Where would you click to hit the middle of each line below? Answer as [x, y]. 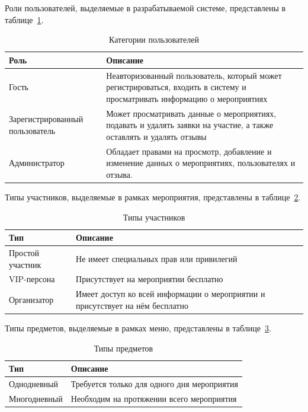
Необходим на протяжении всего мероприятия [154, 398]
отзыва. [119, 174]
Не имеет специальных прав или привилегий [157, 258]
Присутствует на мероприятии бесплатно [150, 279]
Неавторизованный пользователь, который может [194, 75]
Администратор [37, 163]
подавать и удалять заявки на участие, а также [190, 125]
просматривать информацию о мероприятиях [187, 98]
